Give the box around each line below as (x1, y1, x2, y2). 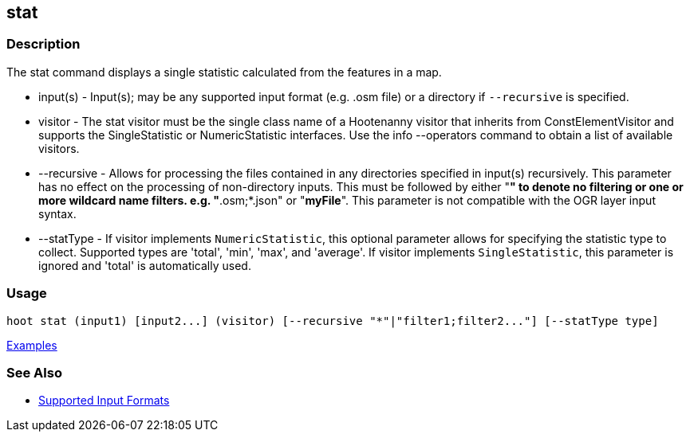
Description (6, 36, 81, 53)
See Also (6, 364, 62, 381)
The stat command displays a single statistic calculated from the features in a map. (6, 65, 442, 79)
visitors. (38, 141, 80, 155)
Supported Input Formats (38, 393, 170, 408)
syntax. (38, 206, 77, 221)
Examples (6, 338, 57, 352)
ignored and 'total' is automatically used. (38, 258, 251, 272)
